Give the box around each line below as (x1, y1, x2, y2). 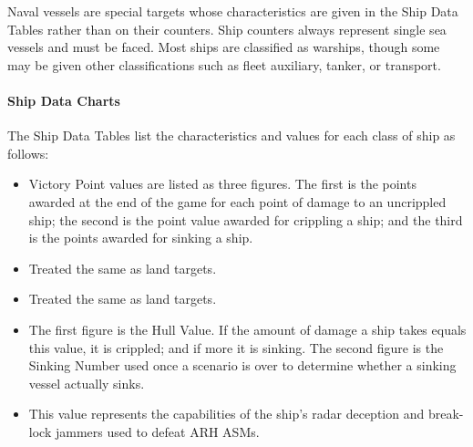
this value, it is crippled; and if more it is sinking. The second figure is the (28, 338, 444, 357)
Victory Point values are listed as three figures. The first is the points (28, 174, 416, 193)
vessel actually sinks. (28, 373, 145, 392)
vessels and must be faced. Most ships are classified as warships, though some (7, 37, 440, 57)
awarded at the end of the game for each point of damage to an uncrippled (28, 192, 447, 211)
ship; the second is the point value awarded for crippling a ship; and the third (28, 210, 463, 229)
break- (427, 404, 464, 423)
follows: (7, 143, 49, 162)
